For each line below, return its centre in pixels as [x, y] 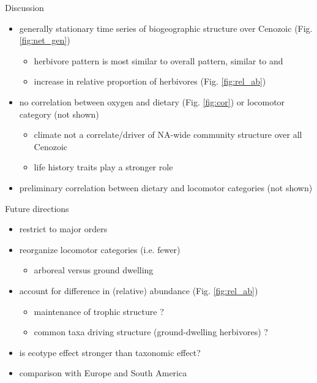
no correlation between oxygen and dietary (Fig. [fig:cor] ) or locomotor [152, 101]
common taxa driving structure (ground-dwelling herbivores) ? [151, 332]
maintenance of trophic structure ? [99, 311]
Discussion [24, 7]
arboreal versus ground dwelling [94, 270]
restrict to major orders [63, 229]
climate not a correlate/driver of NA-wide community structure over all [168, 135]
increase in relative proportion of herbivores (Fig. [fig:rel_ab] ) [150, 81]
